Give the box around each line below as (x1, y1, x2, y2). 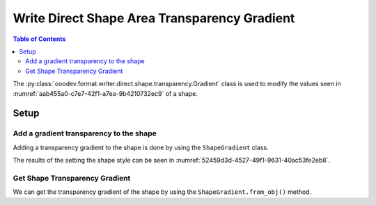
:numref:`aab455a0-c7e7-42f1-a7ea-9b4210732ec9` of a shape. (13, 89, 198, 97)
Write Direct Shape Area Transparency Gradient (13, 10, 295, 26)
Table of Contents (13, 35, 66, 43)
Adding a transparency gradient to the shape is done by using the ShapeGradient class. (13, 143, 269, 151)
